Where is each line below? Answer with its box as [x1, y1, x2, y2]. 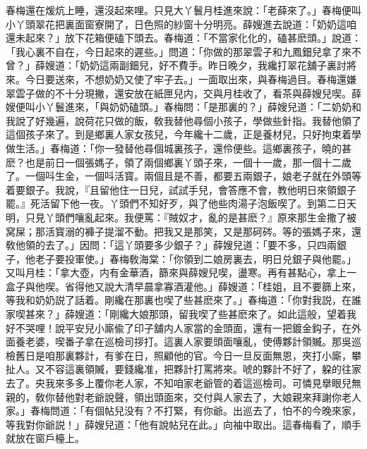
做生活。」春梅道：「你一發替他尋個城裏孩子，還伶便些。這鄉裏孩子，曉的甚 [6, 140, 351, 155]
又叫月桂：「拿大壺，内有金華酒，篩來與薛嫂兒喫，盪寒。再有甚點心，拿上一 [6, 265, 356, 280]
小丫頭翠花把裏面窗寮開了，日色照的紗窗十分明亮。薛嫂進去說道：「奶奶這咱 [6, 16, 356, 31]
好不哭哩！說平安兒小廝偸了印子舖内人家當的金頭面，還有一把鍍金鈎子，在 [6, 320, 351, 335]
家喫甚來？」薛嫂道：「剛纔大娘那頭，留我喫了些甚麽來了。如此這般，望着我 [6, 307, 356, 321]
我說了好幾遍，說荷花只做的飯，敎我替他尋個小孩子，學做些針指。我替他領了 [6, 113, 361, 128]
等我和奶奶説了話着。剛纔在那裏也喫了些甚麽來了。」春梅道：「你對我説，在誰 [6, 293, 361, 307]
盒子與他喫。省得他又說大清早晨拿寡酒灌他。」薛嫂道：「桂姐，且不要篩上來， [6, 278, 361, 293]
